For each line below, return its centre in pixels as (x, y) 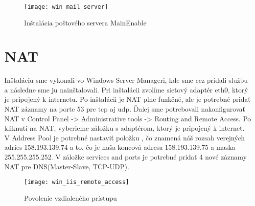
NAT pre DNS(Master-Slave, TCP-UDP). (67, 166)
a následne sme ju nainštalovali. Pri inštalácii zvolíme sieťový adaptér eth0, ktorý (126, 89)
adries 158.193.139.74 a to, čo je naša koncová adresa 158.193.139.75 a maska (120, 147)
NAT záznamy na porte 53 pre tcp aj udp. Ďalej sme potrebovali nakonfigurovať (125, 109)
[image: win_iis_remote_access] (77, 182)
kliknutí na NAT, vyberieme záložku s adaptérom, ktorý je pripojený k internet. (125, 128)
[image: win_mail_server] (66, 7)
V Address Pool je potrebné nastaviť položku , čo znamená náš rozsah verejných (125, 137)
